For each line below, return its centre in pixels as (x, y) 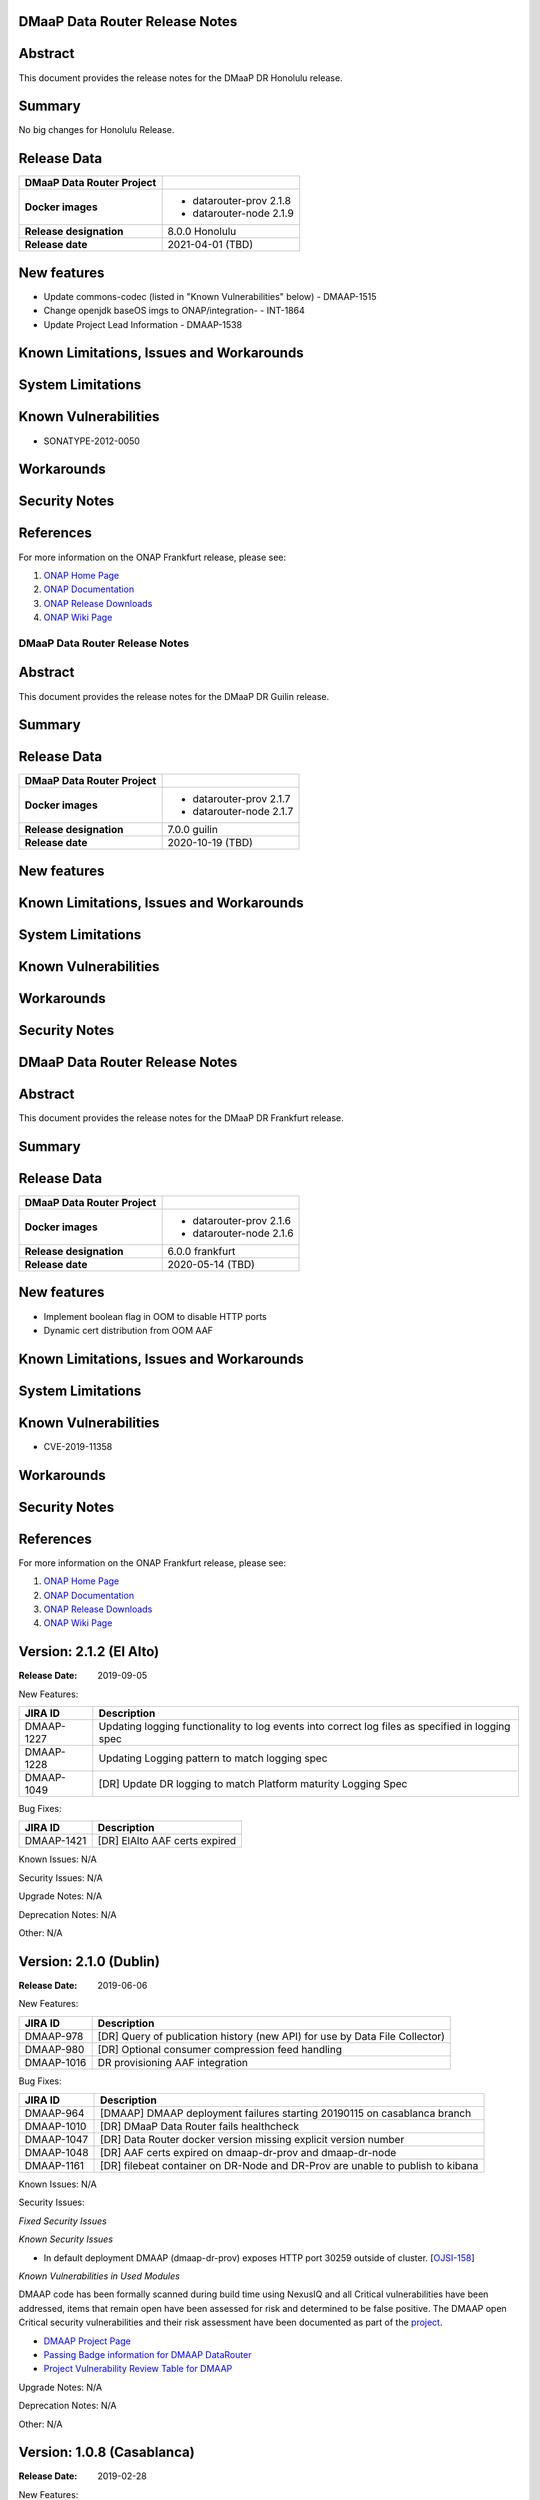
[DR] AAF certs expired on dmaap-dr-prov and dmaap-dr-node (248, 2153)
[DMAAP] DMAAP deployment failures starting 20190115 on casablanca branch (286, 2113)
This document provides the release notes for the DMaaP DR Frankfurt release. (181, 1118)
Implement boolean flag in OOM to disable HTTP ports (155, 1316)
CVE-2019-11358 (78, 1446)
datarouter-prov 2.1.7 (241, 799)
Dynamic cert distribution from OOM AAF (128, 1330)
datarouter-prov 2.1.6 (242, 1221)
